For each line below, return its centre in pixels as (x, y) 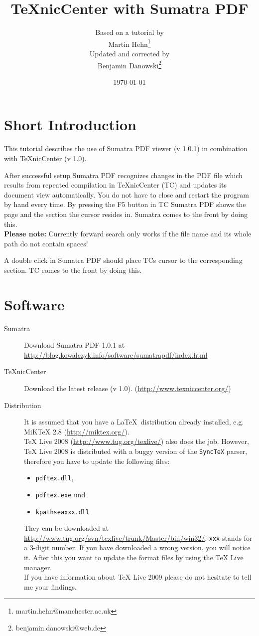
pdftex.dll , (55, 478)
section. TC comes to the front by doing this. (73, 270)
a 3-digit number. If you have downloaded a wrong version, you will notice (137, 547)
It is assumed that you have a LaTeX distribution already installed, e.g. (134, 422)
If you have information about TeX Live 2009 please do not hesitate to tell (138, 577)
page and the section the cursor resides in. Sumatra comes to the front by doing (126, 214)
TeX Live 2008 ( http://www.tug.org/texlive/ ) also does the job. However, (136, 441)
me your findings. (50, 586)
